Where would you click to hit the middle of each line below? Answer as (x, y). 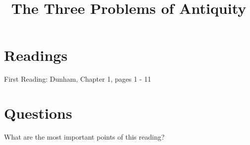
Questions (38, 113)
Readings (36, 55)
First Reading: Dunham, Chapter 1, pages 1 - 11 (78, 79)
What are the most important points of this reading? (84, 137)
